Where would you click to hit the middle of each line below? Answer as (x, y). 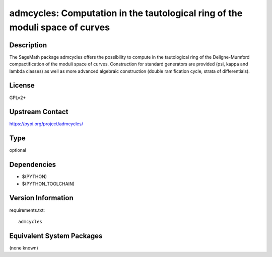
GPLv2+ (18, 98)
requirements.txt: (27, 210)
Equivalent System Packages (56, 236)
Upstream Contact (39, 112)
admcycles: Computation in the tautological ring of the (126, 13)
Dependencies (33, 165)
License (22, 85)
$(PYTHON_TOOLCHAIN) (48, 184)
